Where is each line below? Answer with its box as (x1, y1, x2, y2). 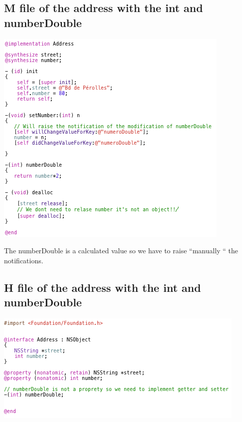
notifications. (4, 255, 43, 265)
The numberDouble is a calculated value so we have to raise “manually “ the (4, 245, 239, 256)
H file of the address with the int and (4, 279, 201, 295)
